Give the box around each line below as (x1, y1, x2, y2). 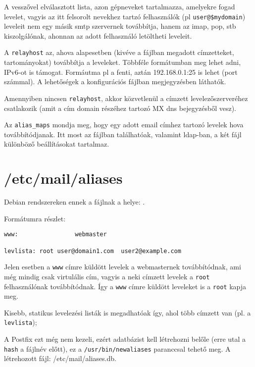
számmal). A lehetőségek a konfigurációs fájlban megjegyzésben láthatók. (4, 76, 226, 87)
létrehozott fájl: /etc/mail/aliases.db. (4, 353, 116, 364)
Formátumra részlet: (4, 213, 66, 223)
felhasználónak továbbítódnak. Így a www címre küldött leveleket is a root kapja (4, 281, 247, 291)
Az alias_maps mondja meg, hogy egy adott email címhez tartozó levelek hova (4, 119, 244, 130)
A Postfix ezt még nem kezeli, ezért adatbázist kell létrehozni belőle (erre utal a (4, 334, 246, 344)
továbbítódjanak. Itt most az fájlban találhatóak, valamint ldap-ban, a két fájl (4, 129, 242, 139)
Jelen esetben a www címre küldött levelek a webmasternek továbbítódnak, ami (4, 262, 241, 272)
